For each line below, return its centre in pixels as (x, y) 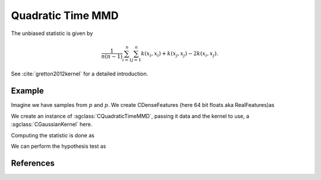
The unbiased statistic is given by (52, 33)
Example (27, 91)
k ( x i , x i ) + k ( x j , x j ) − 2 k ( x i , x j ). (180, 54)
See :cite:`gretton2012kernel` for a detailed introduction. (80, 74)
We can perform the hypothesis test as (59, 146)
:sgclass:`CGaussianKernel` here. (52, 124)
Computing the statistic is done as (53, 135)
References (33, 163)
